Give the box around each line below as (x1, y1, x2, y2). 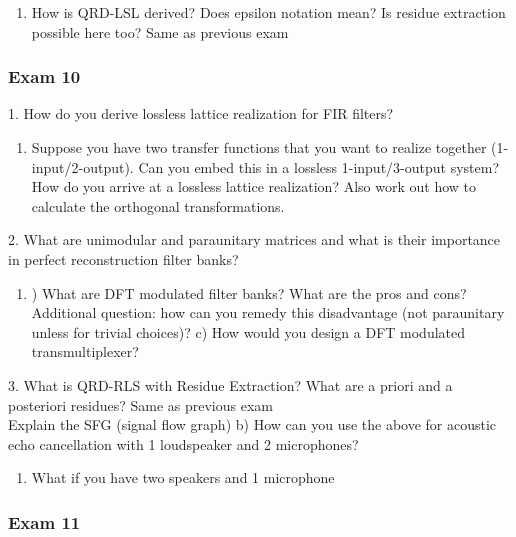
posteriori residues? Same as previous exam (8, 394, 273, 415)
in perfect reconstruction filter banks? (8, 248, 239, 269)
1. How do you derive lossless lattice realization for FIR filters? (8, 103, 394, 124)
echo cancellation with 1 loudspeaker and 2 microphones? (8, 433, 359, 454)
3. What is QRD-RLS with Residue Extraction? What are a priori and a (8, 374, 453, 395)
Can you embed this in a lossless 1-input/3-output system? (138, 156, 500, 177)
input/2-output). (31, 156, 134, 177)
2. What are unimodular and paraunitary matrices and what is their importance (8, 229, 501, 250)
